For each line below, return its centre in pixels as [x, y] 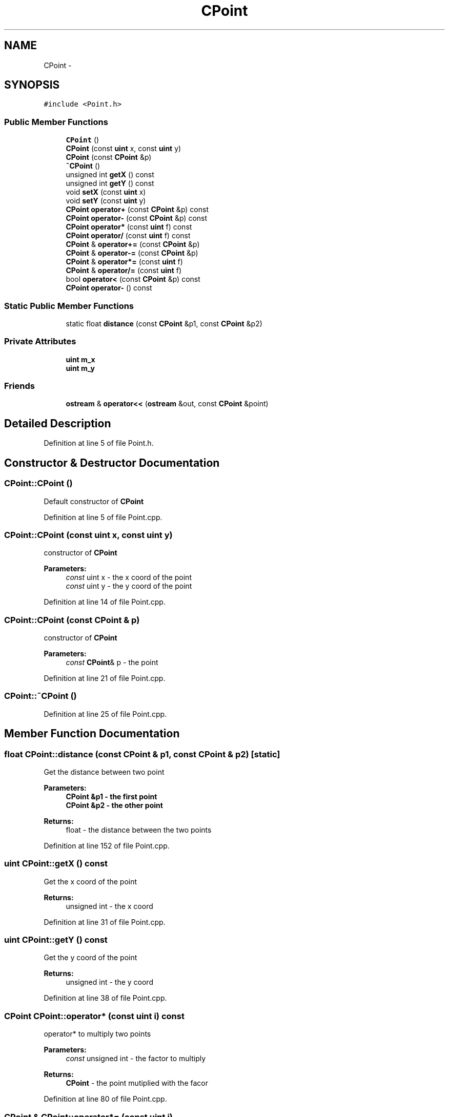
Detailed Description [58, 423]
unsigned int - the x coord [109, 906]
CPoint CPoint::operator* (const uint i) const [94, 1016]
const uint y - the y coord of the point [129, 586]
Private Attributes [40, 342]
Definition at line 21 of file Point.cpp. [105, 678]
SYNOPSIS [32, 85]
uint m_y [80, 368]
